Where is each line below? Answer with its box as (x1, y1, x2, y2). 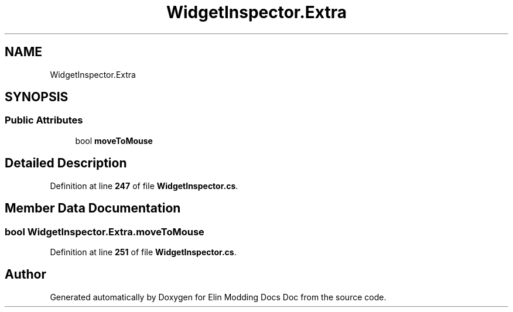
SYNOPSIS (5, 90, 69, 105)
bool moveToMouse (75, 135, 153, 146)
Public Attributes (5, 114, 83, 126)
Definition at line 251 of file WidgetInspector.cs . (50, 246, 237, 257)
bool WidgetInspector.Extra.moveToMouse (5, 225, 204, 238)
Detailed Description (5, 156, 127, 171)
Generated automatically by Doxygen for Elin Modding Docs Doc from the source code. (50, 292, 387, 302)
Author (5, 267, 46, 282)
